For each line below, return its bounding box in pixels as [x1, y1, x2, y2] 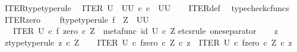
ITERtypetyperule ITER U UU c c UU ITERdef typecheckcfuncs [4, 2, 289, 13]
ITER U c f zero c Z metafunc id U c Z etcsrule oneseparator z [12, 25, 278, 37]
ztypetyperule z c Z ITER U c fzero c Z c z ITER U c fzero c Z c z [4, 36, 292, 48]
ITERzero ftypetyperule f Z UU [4, 13, 149, 25]
